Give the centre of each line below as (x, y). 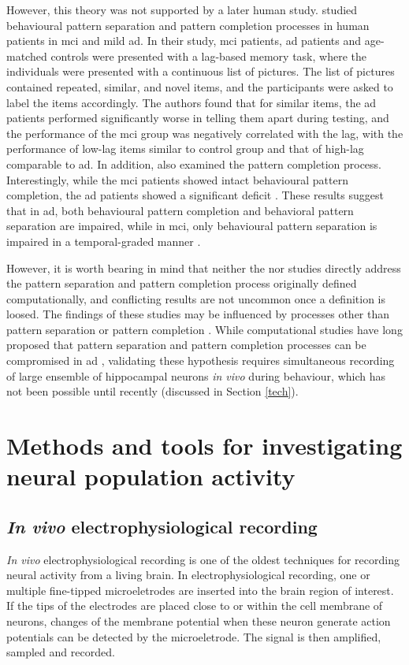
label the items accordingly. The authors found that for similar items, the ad (191, 102)
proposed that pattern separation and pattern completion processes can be (186, 345)
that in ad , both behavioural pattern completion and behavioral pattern (180, 210)
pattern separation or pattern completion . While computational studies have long (204, 329)
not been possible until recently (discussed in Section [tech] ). (152, 391)
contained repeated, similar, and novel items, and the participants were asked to (200, 86)
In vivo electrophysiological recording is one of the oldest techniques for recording (203, 559)
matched (27, 56)
